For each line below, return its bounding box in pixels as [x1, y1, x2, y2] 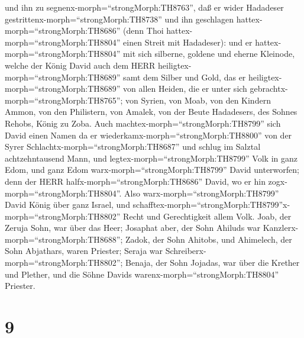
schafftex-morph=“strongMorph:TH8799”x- [132, 198, 290, 211]
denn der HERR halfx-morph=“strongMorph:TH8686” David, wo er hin [5, 175, 266, 187]
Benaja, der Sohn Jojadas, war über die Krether [125, 256, 300, 269]
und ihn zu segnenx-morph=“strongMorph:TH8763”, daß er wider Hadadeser [5, 1, 284, 13]
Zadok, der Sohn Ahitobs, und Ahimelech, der [125, 233, 292, 245]
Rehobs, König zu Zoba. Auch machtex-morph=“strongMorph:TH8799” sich [5, 117, 281, 129]
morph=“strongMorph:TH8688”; [5, 233, 123, 245]
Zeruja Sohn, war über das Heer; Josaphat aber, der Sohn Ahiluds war [5, 221, 261, 234]
